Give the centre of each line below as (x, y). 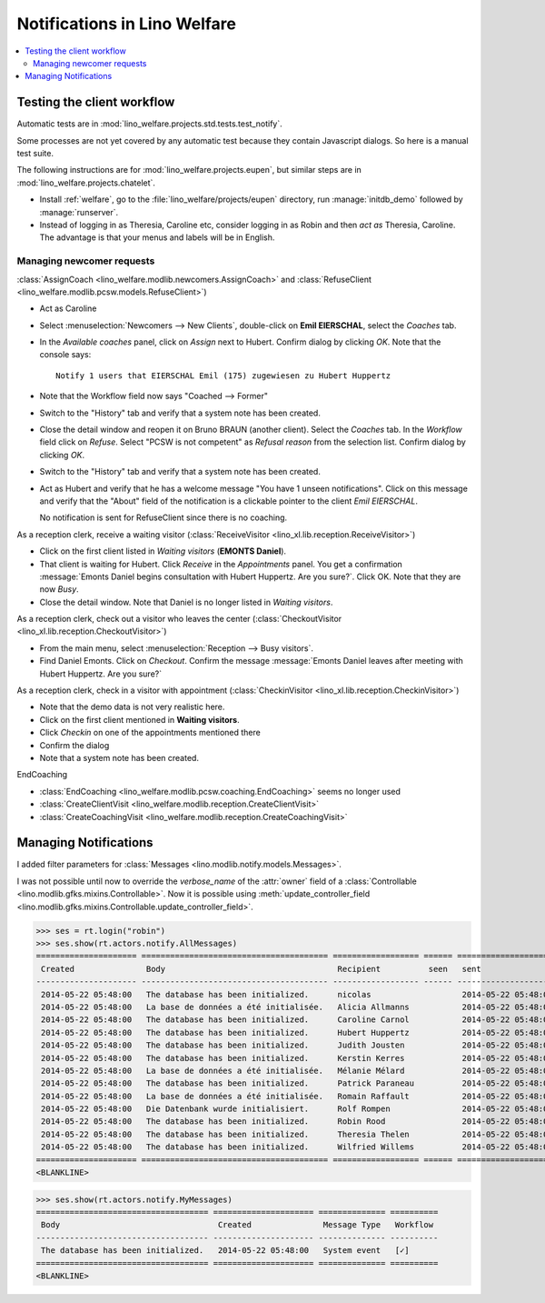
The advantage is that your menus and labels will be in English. (157, 237)
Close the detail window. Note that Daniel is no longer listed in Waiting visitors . (186, 602)
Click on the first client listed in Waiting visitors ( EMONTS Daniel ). (163, 551)
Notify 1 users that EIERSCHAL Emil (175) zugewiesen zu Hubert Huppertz (223, 376)
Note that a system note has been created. (119, 758)
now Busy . (59, 589)
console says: (65, 355)
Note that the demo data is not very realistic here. (132, 707)
